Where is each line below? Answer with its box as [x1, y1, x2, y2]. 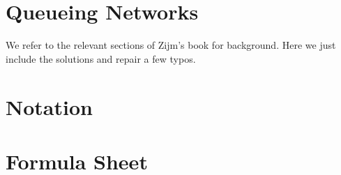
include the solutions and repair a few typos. [6, 51, 196, 66]
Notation [6, 92, 93, 121]
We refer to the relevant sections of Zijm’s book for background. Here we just [6, 38, 336, 52]
